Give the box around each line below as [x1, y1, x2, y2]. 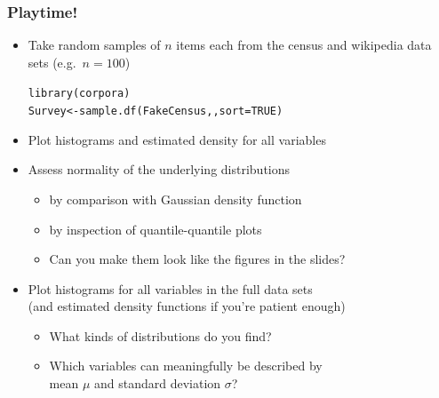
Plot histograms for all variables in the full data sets [28, 279, 313, 298]
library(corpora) [28, 87, 131, 100]
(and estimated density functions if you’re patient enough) [28, 297, 346, 315]
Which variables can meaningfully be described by [49, 356, 323, 375]
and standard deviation [94, 374, 221, 393]
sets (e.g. [28, 52, 76, 71]
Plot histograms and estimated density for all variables [28, 130, 326, 148]
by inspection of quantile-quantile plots [49, 219, 262, 238]
